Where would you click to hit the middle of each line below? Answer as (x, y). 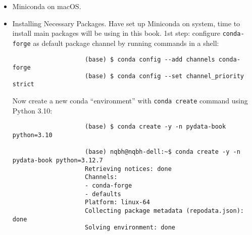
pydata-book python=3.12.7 (58, 160)
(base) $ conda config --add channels (150, 59)
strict (23, 84)
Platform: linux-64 (117, 202)
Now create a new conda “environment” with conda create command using (130, 101)
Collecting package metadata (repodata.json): (164, 211)
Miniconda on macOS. (47, 6)
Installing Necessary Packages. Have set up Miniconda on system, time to (126, 23)
